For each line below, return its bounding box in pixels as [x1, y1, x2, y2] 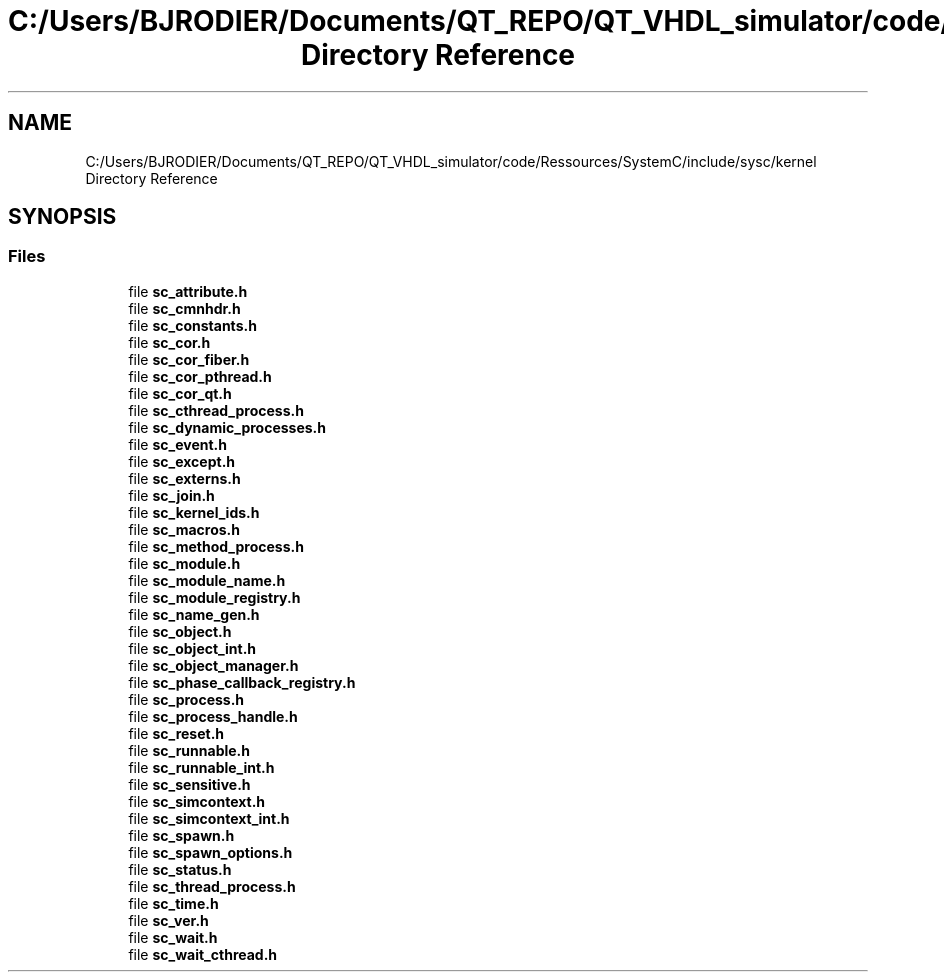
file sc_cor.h [128, 333, 211, 351]
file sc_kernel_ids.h [128, 503, 260, 521]
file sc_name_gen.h [128, 605, 260, 623]
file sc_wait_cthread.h [128, 945, 278, 963]
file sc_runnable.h [128, 741, 250, 759]
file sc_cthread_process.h [128, 401, 304, 419]
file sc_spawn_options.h [128, 843, 293, 861]
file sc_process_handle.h [128, 707, 298, 725]
